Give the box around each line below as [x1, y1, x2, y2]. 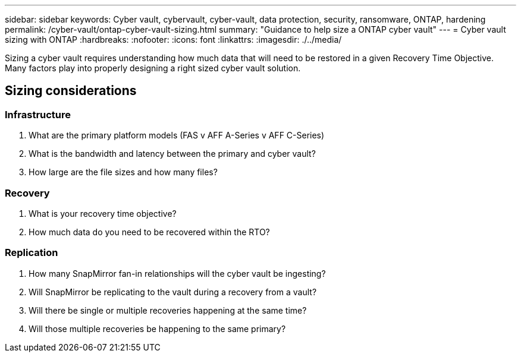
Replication [5, 247, 58, 259]
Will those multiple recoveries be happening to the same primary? [29, 323, 286, 334]
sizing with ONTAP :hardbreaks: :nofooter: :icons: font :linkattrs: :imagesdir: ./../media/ [5, 34, 342, 45]
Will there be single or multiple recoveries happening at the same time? [29, 305, 307, 315]
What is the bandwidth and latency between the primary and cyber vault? [29, 149, 316, 159]
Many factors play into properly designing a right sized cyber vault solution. [5, 63, 301, 73]
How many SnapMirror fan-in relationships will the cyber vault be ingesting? [29, 268, 326, 279]
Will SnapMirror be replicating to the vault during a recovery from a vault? [29, 286, 317, 297]
